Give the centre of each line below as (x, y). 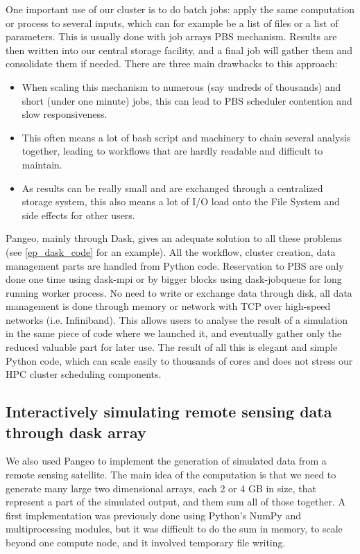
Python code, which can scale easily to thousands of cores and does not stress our (179, 360)
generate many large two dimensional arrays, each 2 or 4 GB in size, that (161, 488)
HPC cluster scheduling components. (84, 374)
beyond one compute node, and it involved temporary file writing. (146, 542)
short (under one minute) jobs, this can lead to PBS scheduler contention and (187, 100)
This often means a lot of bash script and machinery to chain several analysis (186, 137)
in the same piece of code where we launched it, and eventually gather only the (174, 333)
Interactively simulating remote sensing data (169, 412)
